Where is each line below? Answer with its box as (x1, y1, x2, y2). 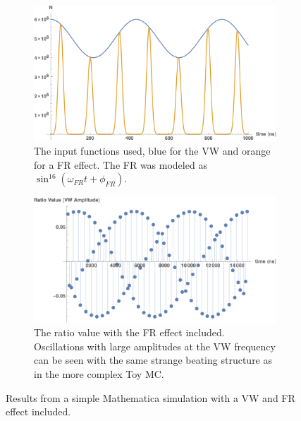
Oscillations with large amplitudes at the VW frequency (34, 338, 276, 353)
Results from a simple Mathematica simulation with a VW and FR (6, 390, 295, 405)
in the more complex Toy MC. (34, 366, 164, 381)
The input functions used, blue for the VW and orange (34, 143, 271, 158)
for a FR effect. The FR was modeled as (34, 157, 207, 172)
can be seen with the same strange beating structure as (34, 352, 273, 367)
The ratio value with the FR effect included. (34, 325, 225, 340)
